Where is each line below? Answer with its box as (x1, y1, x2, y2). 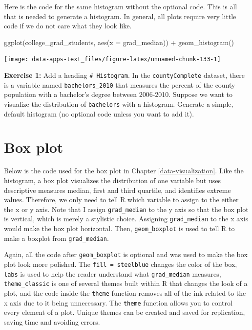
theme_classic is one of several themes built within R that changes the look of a (4, 278, 248, 288)
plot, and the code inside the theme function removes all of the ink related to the (4, 287, 246, 298)
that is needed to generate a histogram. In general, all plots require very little (4, 11, 236, 21)
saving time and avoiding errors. (4, 316, 100, 327)
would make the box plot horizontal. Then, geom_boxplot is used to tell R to (4, 223, 235, 233)
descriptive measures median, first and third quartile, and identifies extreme (4, 185, 231, 195)
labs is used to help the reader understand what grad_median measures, (4, 268, 221, 279)
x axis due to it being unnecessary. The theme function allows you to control (4, 297, 232, 307)
